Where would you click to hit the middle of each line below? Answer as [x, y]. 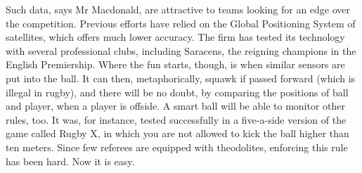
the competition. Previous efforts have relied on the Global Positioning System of [181, 23]
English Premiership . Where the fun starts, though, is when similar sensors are [175, 64]
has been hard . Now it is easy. [70, 161]
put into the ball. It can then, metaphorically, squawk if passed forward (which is [181, 78]
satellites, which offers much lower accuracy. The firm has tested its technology [175, 37]
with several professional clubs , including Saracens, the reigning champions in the [181, 50]
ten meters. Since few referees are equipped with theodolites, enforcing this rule [177, 147]
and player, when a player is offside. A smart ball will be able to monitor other [176, 106]
